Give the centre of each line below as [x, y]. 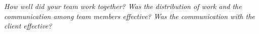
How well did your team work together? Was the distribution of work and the [123, 6]
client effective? [28, 26]
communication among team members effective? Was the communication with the [129, 16]
